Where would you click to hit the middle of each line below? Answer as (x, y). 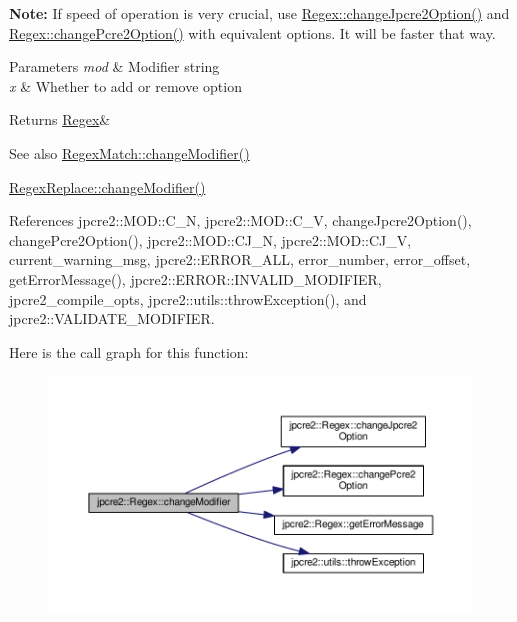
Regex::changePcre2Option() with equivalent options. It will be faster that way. (252, 32)
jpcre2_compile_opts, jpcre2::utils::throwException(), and (188, 298)
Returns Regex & (60, 119)
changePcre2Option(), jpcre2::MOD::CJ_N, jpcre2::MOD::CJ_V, (210, 239)
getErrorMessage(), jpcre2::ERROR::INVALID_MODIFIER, (195, 278)
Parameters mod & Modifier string (114, 66)
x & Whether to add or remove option (125, 85)
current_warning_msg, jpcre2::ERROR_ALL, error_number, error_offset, (240, 259)
